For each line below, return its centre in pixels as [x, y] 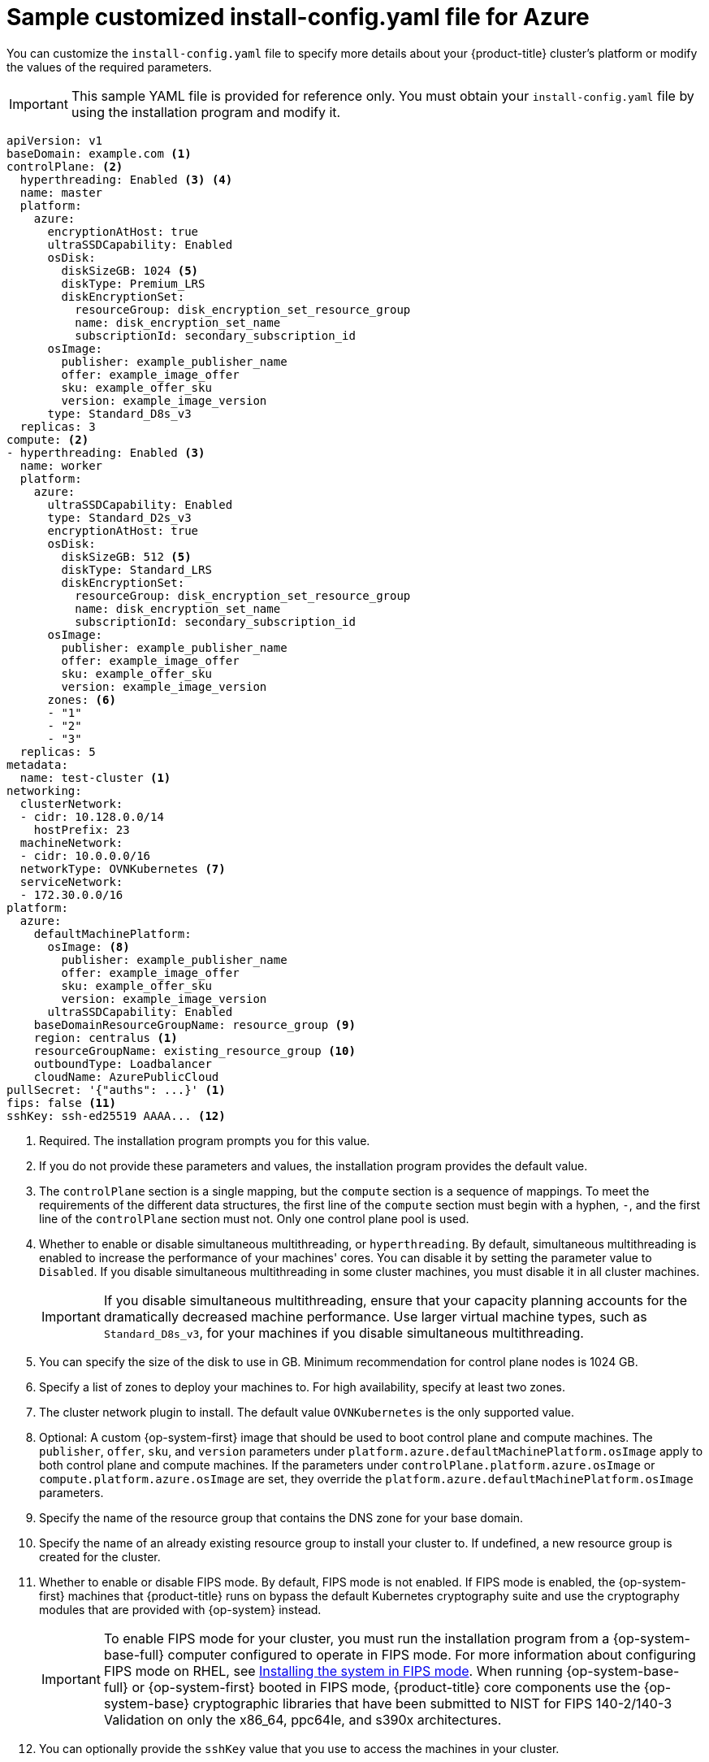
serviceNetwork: [71, 881]
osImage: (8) [89, 946]
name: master [61, 192]
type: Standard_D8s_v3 [119, 413]
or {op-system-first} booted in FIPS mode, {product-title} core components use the [386, 1687]
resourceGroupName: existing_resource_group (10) [195, 1050]
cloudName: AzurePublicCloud [126, 1076]
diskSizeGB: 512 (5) [126, 556]
